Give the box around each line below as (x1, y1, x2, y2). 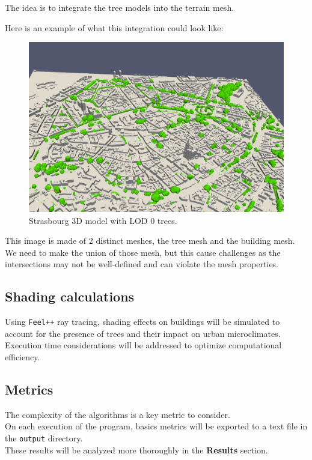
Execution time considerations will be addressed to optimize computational (5, 339, 282, 351)
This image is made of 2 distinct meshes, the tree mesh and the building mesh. (5, 234, 295, 247)
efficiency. (5, 351, 40, 363)
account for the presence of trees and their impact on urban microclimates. (5, 327, 281, 339)
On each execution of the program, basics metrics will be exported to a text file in (5, 420, 308, 432)
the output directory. (5, 431, 83, 444)
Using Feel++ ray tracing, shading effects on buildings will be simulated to (5, 315, 280, 328)
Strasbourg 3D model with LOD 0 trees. (29, 214, 177, 226)
